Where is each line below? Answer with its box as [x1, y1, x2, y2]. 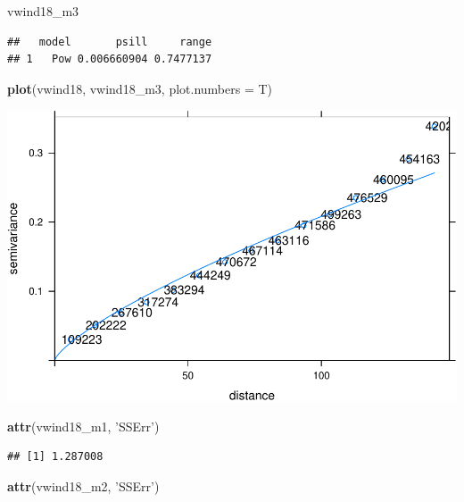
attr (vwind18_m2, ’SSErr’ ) [7, 476, 160, 495]
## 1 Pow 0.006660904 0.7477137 [7, 53, 212, 66]
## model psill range [7, 35, 212, 48]
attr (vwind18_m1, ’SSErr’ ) [7, 416, 160, 435]
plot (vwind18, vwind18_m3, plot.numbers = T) [7, 79, 273, 97]
